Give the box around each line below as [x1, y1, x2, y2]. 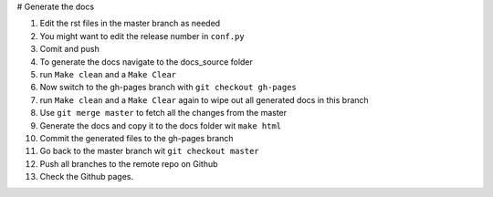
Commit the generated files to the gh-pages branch [39, 132, 234, 143]
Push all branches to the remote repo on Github [39, 158, 218, 169]
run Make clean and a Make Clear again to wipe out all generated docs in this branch [39, 94, 369, 105]
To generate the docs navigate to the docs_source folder [39, 56, 253, 67]
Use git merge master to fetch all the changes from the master [39, 108, 288, 119]
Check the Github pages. [39, 171, 134, 182]
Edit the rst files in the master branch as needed [39, 18, 221, 29]
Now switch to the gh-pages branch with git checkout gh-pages [39, 82, 297, 93]
